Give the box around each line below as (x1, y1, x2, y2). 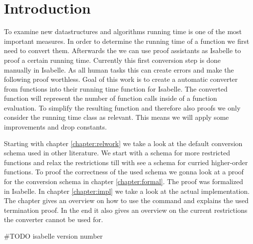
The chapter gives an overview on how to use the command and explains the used (4, 195, 249, 206)
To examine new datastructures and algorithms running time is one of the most (4, 26, 242, 37)
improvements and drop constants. (4, 122, 107, 132)
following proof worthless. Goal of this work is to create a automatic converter (4, 74, 238, 84)
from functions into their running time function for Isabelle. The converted (4, 83, 228, 94)
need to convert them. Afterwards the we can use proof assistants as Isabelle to (4, 45, 241, 56)
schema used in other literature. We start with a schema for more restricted (4, 148, 231, 158)
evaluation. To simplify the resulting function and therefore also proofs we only (4, 102, 241, 113)
